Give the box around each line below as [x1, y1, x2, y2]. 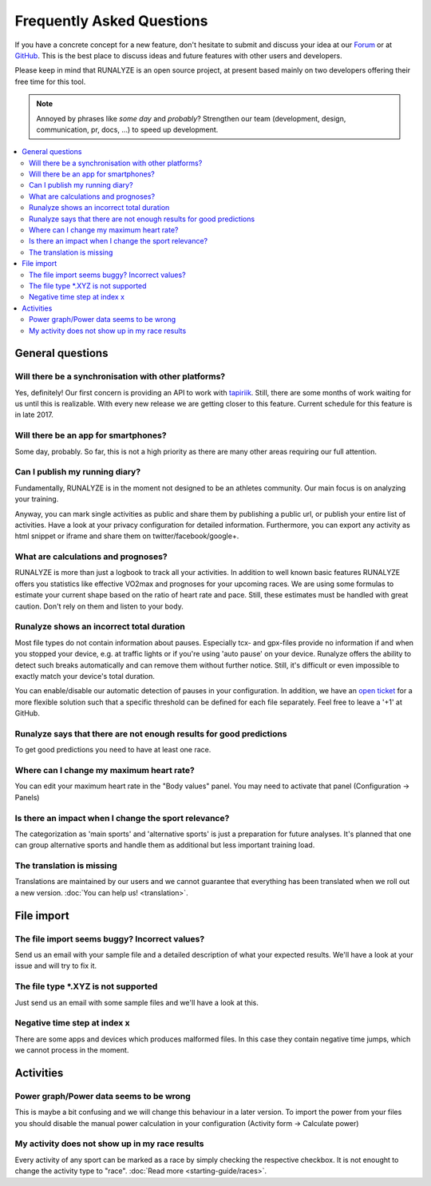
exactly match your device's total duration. [14, 671, 155, 680]
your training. [14, 494, 59, 504]
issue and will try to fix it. [14, 961, 97, 970]
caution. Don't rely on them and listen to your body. [14, 601, 184, 611]
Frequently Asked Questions [14, 12, 208, 30]
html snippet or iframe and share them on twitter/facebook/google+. [14, 531, 239, 541]
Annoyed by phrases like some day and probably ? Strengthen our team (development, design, [36, 113, 346, 123]
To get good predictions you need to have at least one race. [14, 745, 212, 755]
